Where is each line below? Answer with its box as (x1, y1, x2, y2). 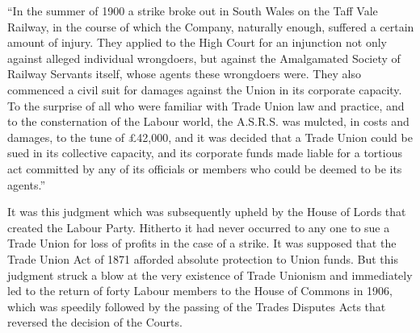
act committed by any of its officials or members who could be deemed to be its (7, 160, 402, 177)
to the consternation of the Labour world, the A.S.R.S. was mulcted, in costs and (7, 113, 409, 130)
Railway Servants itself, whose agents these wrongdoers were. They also (7, 65, 361, 82)
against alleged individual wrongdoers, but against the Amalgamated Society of (7, 49, 401, 66)
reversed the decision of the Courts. (7, 314, 183, 331)
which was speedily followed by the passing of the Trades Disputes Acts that (7, 298, 386, 314)
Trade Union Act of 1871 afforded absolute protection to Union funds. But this (7, 250, 398, 267)
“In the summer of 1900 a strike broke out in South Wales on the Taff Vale (7, 2, 378, 19)
